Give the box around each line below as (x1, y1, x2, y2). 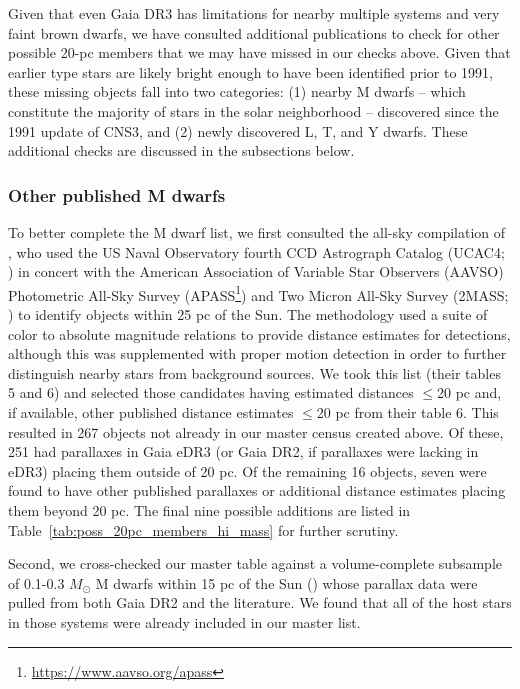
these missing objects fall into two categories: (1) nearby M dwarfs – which (8, 81, 466, 102)
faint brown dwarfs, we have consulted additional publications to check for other (8, 22, 500, 43)
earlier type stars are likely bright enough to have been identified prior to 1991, (8, 61, 494, 82)
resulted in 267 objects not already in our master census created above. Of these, (8, 421, 504, 442)
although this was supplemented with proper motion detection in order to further (8, 343, 507, 364)
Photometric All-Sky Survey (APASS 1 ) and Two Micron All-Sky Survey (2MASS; (8, 281, 509, 305)
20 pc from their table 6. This (316, 401, 499, 422)
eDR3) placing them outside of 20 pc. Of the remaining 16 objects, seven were (8, 460, 487, 481)
